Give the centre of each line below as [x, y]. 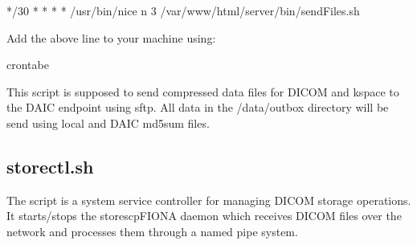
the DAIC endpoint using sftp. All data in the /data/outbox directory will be [198, 107]
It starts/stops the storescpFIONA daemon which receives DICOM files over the [204, 216]
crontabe [28, 65]
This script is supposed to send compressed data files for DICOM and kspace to [203, 91]
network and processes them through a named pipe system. [152, 231]
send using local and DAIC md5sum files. [108, 122]
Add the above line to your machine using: [111, 37]
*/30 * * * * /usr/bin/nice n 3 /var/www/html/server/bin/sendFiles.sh [183, 10]
